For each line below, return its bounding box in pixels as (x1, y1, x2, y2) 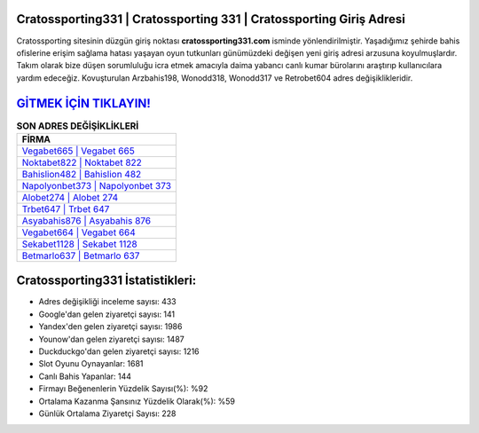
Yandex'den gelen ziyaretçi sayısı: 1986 (38, 321, 183, 332)
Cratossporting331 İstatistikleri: (16, 273, 197, 288)
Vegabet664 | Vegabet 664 (21, 226, 137, 239)
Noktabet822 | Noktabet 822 (21, 156, 142, 169)
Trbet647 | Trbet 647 (21, 202, 110, 215)
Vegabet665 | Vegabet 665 (21, 145, 135, 157)
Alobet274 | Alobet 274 (21, 191, 119, 203)
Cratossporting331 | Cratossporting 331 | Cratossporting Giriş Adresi (16, 12, 405, 27)
